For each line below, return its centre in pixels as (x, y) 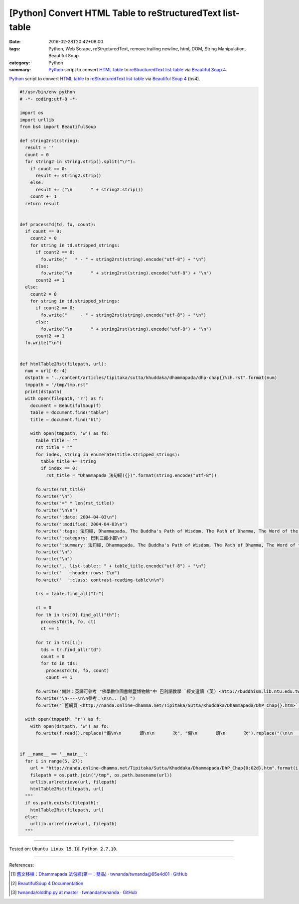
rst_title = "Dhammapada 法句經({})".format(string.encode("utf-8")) (131, 475)
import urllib (37, 120)
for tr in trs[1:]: (59, 643)
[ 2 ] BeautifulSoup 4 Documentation (47, 883)
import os (32, 113)
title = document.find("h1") (66, 419)
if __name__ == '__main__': (54, 754)
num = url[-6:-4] (46, 371)
